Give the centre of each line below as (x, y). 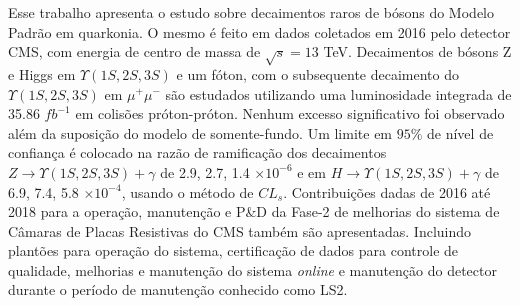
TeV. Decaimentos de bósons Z (417, 51)
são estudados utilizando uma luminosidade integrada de (338, 93)
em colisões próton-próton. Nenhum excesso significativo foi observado (290, 113)
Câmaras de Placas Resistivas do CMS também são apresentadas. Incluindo (240, 230)
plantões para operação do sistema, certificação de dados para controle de (233, 250)
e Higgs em (42, 73)
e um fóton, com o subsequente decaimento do (318, 73)
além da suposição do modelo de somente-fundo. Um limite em (200, 132)
